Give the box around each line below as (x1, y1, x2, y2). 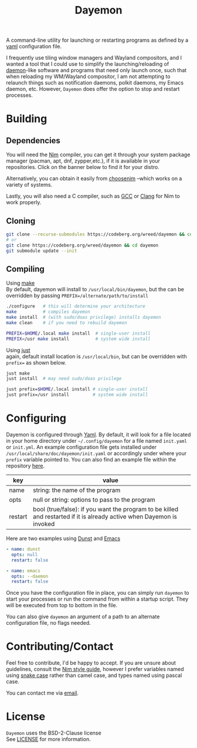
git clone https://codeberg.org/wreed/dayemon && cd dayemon (6, 242, 159, 248)
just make (6, 370, 30, 376)
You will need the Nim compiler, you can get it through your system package (6, 151, 191, 159)
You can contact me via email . (6, 689, 79, 696)
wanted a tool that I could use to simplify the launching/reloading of (6, 60, 169, 68)
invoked (33, 520, 55, 528)
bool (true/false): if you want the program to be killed (33, 506, 179, 513)
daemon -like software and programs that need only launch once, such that (6, 67, 187, 74)
